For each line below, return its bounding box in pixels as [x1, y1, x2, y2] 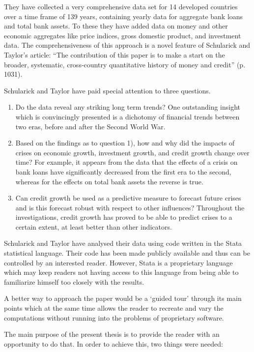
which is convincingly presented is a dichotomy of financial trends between [15, 111, 240, 121]
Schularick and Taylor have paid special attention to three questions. [4, 85, 211, 95]
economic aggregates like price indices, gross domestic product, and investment [4, 30, 241, 40]
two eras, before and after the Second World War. [15, 121, 166, 131]
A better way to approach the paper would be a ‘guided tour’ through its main [4, 293, 242, 303]
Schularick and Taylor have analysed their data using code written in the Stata [4, 238, 242, 248]
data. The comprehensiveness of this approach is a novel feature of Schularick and [4, 40, 251, 50]
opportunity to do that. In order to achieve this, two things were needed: [4, 338, 223, 349]
